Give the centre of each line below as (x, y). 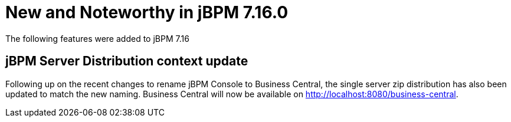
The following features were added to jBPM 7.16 (97, 38)
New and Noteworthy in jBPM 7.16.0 (147, 12)
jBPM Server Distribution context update (127, 61)
